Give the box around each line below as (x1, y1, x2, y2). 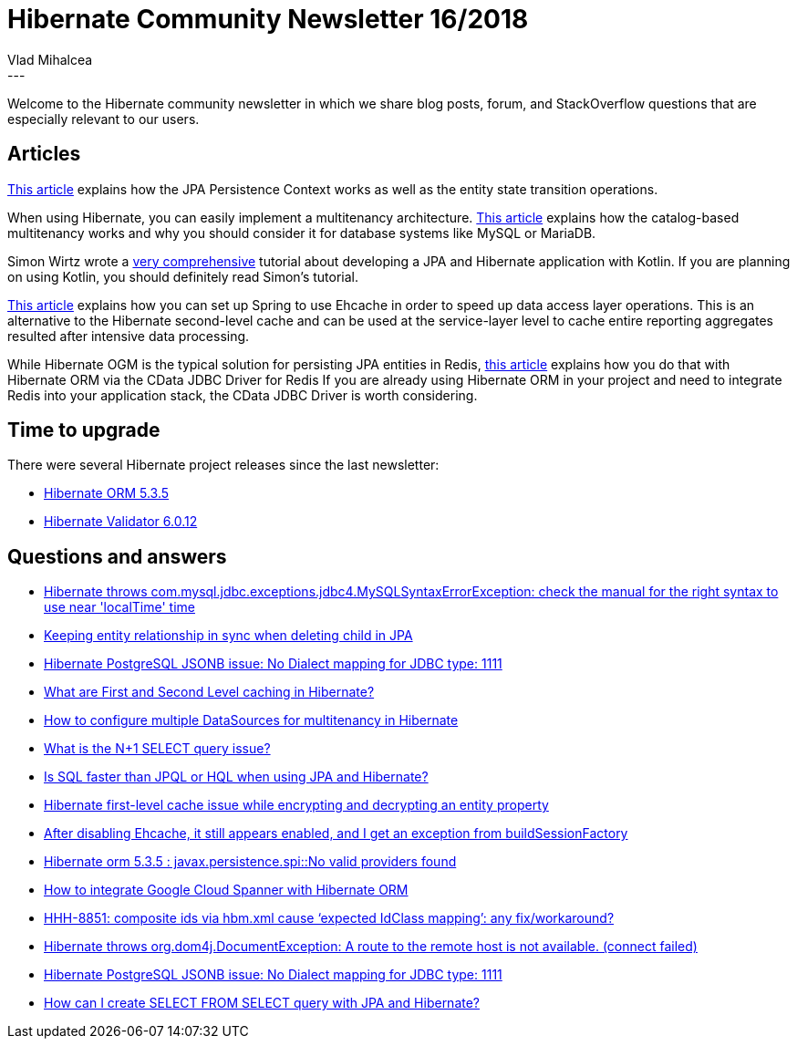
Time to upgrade (7, 419, 160, 442)
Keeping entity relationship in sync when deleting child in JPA (44, 627, 413, 644)
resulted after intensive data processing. (7, 327, 250, 344)
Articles (7, 142, 81, 166)
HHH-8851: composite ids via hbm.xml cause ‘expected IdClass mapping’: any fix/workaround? (44, 910, 615, 927)
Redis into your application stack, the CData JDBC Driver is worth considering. (7, 387, 478, 403)
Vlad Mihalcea (7, 51, 93, 67)
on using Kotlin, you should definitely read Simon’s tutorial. (7, 268, 359, 285)
